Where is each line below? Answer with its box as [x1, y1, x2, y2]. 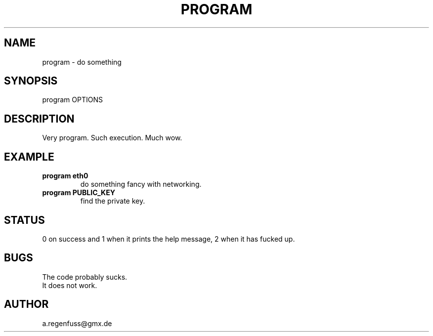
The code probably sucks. [42, 272, 128, 281]
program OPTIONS [42, 95, 103, 104]
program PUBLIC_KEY [42, 188, 115, 197]
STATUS [4, 213, 45, 226]
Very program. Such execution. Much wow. [42, 133, 182, 142]
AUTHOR [4, 298, 49, 311]
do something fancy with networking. [80, 180, 202, 189]
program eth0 [42, 171, 88, 180]
